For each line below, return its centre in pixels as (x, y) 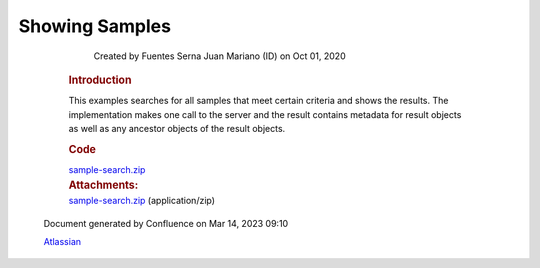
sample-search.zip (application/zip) (141, 201)
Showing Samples (95, 26)
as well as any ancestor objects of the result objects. (177, 128)
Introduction (100, 80)
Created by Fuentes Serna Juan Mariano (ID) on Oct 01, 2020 (219, 56)
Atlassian (62, 242)
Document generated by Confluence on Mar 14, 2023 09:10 (166, 223)
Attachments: (103, 185)
